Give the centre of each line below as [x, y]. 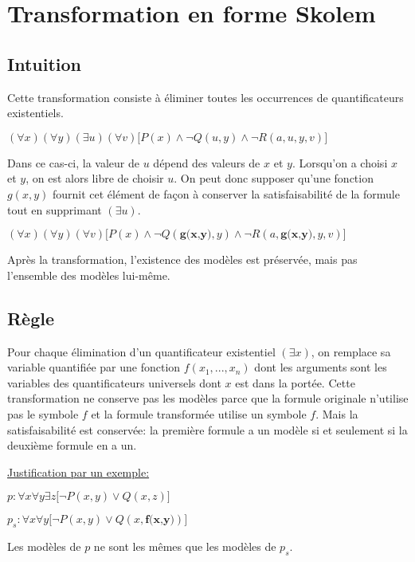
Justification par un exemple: [78, 472]
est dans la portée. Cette [295, 382]
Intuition [44, 63]
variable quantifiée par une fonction [94, 367]
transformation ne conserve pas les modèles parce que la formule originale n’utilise [208, 398]
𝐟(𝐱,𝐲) [160, 520]
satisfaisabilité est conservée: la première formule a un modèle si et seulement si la [207, 429]
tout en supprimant [55, 209]
